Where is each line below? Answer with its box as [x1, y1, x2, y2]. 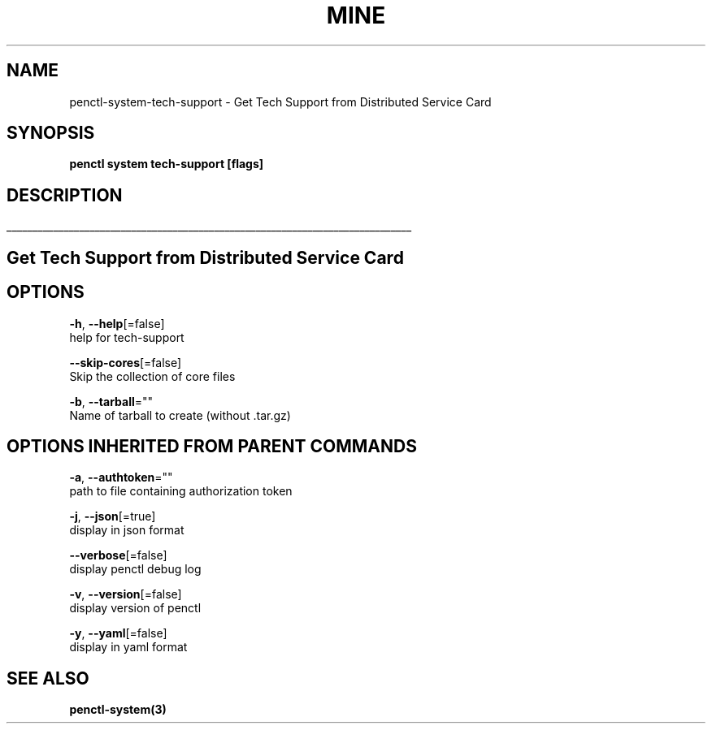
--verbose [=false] [69, 548, 167, 563]
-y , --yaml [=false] [69, 626, 167, 641]
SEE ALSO [7, 667, 89, 689]
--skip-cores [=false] [69, 355, 182, 369]
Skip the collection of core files [69, 369, 236, 383]
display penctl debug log [69, 562, 202, 577]
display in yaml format [69, 640, 188, 654]
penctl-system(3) [69, 702, 167, 717]
